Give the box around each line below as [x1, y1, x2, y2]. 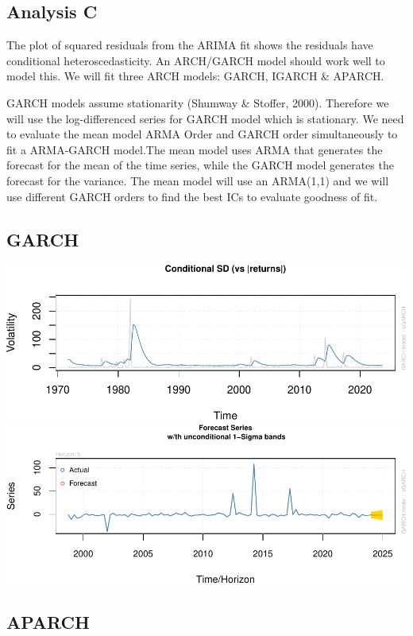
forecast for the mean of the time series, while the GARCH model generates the [6, 157, 394, 173]
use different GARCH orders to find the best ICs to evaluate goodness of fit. [6, 188, 378, 204]
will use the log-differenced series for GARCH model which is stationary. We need [6, 110, 404, 126]
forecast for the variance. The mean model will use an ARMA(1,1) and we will [6, 172, 389, 188]
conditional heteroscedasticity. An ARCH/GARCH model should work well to [6, 52, 385, 68]
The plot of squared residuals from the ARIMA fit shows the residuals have [6, 37, 373, 53]
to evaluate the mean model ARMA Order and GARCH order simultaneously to [6, 126, 398, 142]
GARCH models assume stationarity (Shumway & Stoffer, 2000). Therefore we [6, 94, 389, 111]
